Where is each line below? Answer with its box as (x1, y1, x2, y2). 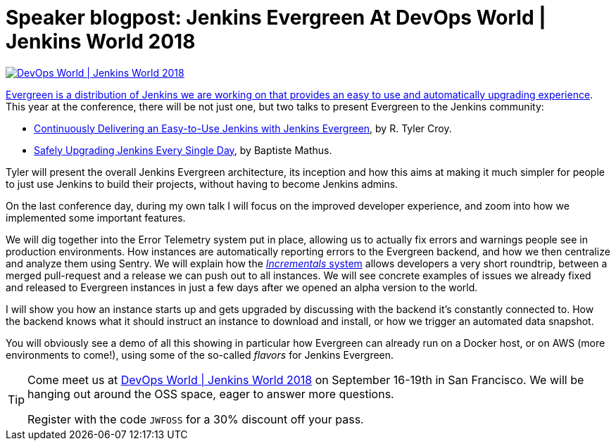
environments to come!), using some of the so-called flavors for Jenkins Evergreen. (6, 348, 394, 361)
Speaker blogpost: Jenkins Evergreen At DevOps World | (6, 6, 546, 30)
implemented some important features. (6, 211, 186, 224)
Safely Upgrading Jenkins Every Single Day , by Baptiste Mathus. (34, 144, 332, 156)
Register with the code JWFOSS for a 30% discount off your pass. (27, 412, 364, 426)
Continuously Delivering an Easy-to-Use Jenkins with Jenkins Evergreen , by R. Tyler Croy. (34, 122, 452, 134)
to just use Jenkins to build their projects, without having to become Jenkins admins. (6, 177, 398, 190)
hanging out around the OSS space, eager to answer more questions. (27, 386, 394, 401)
